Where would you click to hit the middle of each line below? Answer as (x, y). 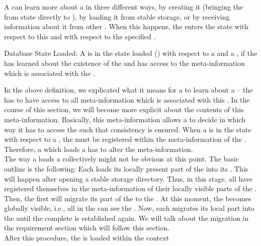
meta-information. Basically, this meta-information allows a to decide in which (125, 119)
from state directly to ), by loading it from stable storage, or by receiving (117, 16)
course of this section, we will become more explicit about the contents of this (124, 109)
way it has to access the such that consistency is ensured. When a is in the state (128, 129)
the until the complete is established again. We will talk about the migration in (126, 218)
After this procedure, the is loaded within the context (87, 238)
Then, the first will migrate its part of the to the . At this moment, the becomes (128, 198)
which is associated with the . (50, 73)
